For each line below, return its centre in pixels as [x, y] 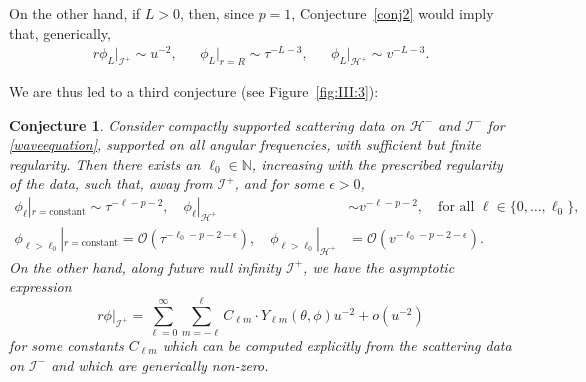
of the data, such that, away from [111, 183]
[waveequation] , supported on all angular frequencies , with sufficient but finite [245, 144]
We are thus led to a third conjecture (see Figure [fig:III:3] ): [194, 91]
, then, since [217, 13]
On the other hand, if [75, 13]
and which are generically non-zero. [160, 364]
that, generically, [60, 32]
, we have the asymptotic [379, 266]
